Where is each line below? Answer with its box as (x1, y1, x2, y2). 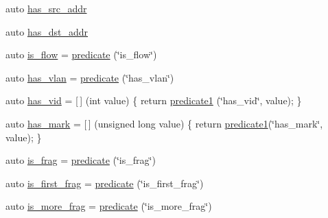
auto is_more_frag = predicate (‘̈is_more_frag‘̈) (5, 199, 212, 213)
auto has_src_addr (5, 1, 87, 15)
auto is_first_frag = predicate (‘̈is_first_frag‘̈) (5, 175, 204, 190)
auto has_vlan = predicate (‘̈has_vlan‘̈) (5, 70, 174, 84)
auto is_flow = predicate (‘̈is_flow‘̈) (5, 47, 157, 62)
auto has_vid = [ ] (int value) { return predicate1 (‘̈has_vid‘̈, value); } (5, 93, 302, 108)
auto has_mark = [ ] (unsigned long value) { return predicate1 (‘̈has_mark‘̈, (5, 116, 323, 130)
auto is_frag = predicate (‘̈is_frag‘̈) (5, 153, 156, 167)
